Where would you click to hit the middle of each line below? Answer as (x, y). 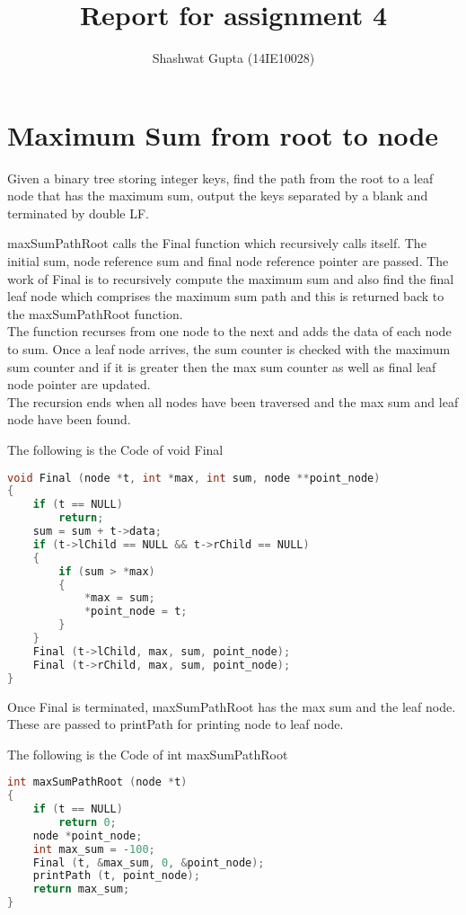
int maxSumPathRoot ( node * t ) (97, 782)
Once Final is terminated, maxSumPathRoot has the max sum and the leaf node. (232, 706)
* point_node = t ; (136, 612)
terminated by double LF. (78, 213)
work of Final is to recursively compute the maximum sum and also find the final (231, 278)
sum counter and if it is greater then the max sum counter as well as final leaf (222, 366)
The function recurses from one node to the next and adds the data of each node (229, 331)
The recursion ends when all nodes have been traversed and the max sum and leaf (233, 401)
